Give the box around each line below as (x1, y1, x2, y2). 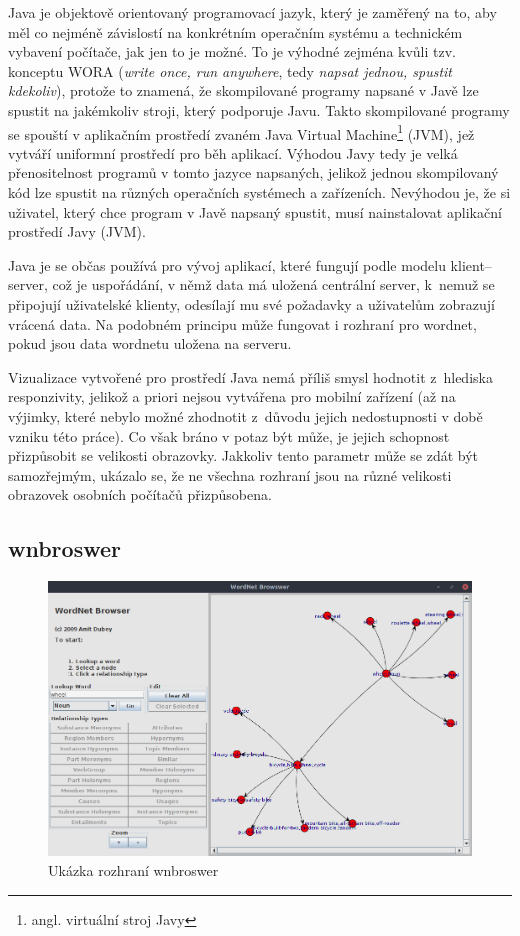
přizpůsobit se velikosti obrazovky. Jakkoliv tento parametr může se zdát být (8, 445, 479, 466)
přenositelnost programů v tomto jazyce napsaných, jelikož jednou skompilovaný (8, 162, 499, 183)
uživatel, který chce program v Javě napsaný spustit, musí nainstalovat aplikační (8, 201, 502, 222)
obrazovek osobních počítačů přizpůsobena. (8, 484, 272, 505)
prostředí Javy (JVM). (8, 221, 146, 242)
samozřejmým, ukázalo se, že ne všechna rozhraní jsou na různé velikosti (8, 464, 452, 485)
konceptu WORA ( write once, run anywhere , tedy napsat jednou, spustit (8, 60, 452, 81)
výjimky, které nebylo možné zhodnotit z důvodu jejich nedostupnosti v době (8, 405, 483, 426)
